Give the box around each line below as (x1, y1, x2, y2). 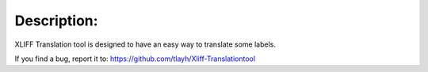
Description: (14, 12, 98, 29)
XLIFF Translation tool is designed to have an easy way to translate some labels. (14, 40, 277, 49)
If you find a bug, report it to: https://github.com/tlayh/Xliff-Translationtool (14, 54, 256, 63)
